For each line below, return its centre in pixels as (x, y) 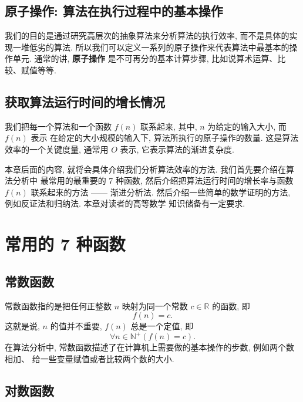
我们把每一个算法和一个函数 (58, 126)
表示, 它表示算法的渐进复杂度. (177, 149)
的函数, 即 (231, 305)
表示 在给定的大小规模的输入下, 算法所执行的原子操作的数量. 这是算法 (165, 138)
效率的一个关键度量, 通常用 (57, 149)
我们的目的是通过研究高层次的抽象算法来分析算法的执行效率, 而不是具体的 (147, 36)
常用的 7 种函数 (65, 244)
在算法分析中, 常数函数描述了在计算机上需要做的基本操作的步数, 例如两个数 (150, 347)
